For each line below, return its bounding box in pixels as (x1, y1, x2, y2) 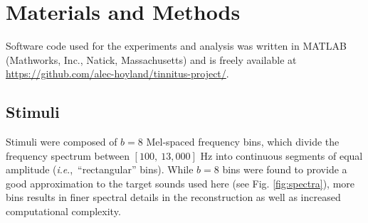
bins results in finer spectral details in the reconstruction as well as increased (6, 190, 341, 205)
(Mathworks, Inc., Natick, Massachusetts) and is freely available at (6, 52, 297, 67)
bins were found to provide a (222, 162, 347, 177)
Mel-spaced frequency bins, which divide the (146, 134, 340, 149)
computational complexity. (6, 204, 121, 219)
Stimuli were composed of (6, 134, 117, 149)
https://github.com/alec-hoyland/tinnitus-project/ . (6, 66, 229, 81)
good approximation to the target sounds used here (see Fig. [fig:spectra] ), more (6, 175, 355, 190)
